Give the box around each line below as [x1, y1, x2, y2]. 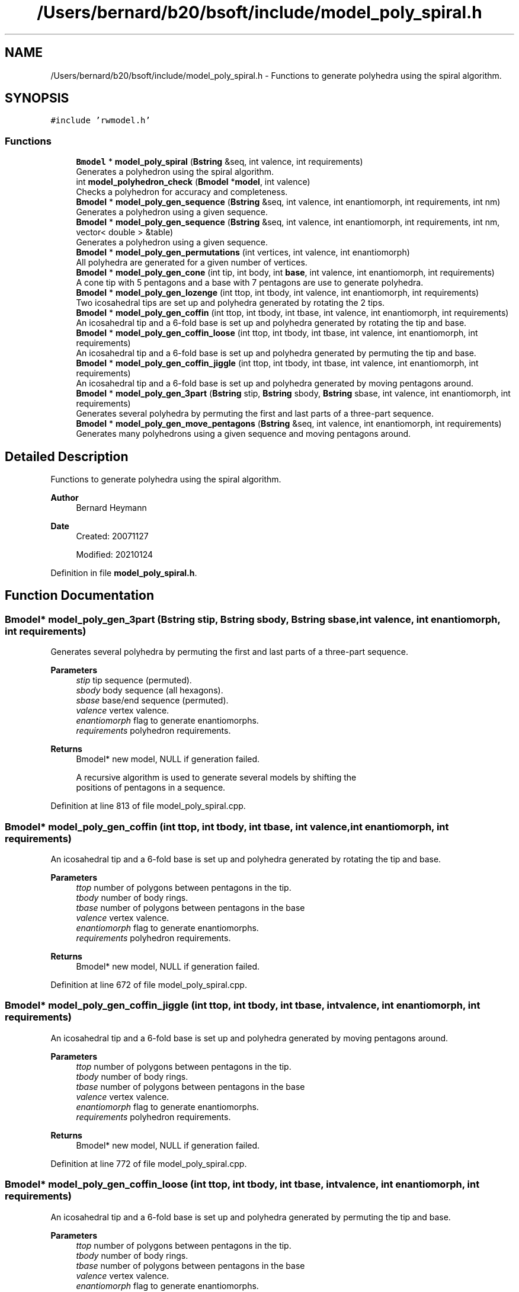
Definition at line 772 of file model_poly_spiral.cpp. [50, 1158, 247, 1169]
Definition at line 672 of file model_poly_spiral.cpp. [50, 980, 247, 990]
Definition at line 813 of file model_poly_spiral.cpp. [50, 801, 246, 811]
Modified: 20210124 [76, 549, 153, 560]
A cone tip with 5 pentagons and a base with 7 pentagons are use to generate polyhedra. [76, 277, 424, 288]
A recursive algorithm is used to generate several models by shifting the [76, 772, 357, 783]
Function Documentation [5, 588, 154, 603]
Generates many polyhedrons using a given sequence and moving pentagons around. [76, 428, 411, 439]
